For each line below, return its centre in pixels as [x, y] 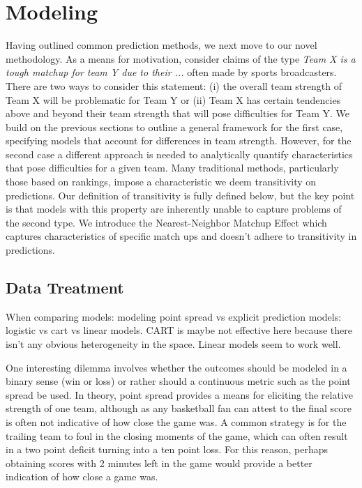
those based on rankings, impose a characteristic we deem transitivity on [161, 182]
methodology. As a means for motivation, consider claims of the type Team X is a [181, 58]
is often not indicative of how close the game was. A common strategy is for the [176, 421]
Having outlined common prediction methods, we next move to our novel [161, 45]
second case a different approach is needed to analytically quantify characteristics [179, 154]
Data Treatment [65, 288]
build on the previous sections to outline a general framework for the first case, [174, 127]
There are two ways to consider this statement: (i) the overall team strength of [174, 85]
